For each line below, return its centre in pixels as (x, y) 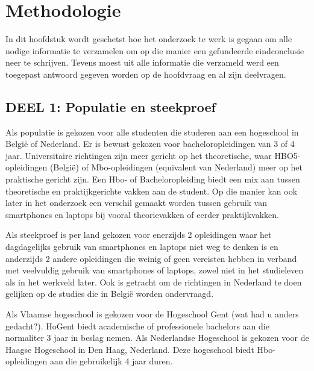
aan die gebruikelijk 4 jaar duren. (111, 361)
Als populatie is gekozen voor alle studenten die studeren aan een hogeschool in (152, 132)
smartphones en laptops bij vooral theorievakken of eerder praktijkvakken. (142, 214)
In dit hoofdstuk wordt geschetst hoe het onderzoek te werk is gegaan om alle (149, 39)
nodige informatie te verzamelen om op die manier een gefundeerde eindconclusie (155, 50)
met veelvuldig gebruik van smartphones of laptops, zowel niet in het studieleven (155, 270)
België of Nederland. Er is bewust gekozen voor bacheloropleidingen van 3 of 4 (150, 144)
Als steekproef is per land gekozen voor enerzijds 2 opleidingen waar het (139, 235)
